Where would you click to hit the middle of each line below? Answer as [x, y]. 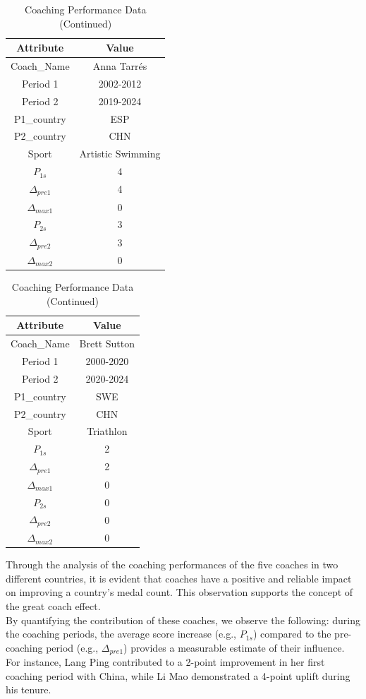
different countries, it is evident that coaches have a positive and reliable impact [179, 578]
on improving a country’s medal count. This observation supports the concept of [179, 592]
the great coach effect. [53, 606]
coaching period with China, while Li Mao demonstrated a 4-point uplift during [178, 675]
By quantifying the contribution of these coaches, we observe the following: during [183, 620]
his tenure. [29, 689]
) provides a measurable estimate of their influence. [234, 647]
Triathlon [107, 431]
